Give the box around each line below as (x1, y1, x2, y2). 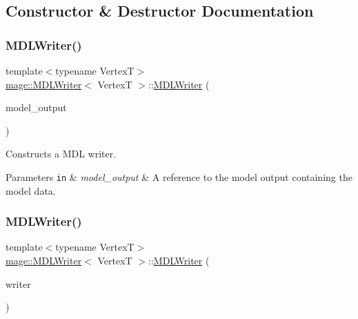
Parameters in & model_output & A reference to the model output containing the (6, 169, 352, 184)
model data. (6, 183, 56, 197)
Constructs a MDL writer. (6, 146, 117, 161)
